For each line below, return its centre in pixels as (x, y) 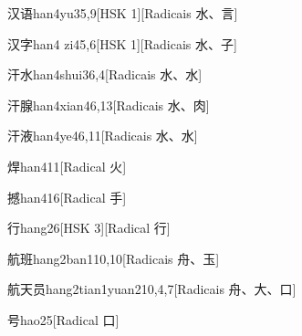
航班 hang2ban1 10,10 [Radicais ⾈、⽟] (114, 258)
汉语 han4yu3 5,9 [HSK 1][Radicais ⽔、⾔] (123, 13)
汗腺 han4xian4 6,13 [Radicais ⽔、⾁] (109, 105)
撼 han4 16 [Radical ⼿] (67, 197)
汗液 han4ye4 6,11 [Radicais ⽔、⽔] (103, 136)
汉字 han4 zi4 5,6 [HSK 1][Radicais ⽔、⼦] (122, 43)
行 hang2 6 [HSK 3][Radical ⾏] (89, 228)
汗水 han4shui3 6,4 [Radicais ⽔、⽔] (105, 74)
